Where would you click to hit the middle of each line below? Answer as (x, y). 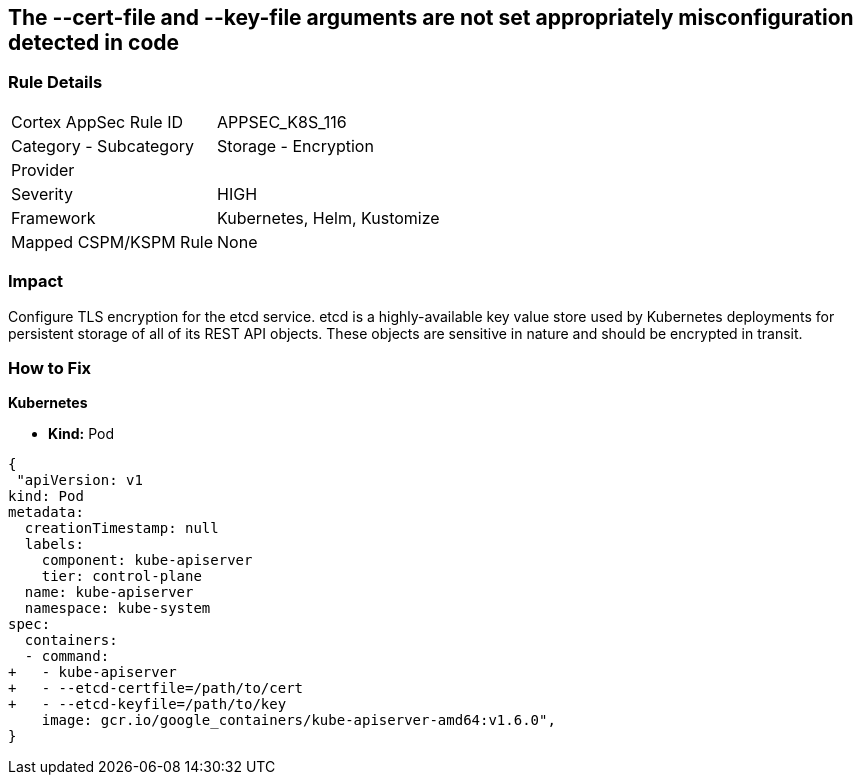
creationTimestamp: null (121, 528)
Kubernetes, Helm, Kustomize (328, 217)
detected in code (94, 42)
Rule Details (55, 82)
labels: (54, 544)
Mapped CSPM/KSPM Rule (112, 241)
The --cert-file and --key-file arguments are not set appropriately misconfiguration (431, 17)
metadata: (46, 512)
